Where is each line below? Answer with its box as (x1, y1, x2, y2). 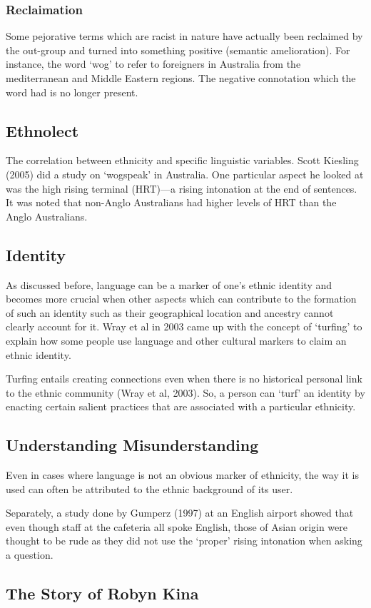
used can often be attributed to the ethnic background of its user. (6, 481, 293, 496)
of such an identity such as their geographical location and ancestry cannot (6, 305, 334, 320)
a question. (6, 547, 54, 562)
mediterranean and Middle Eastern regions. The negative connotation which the (6, 71, 356, 85)
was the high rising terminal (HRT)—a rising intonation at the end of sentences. (6, 181, 357, 196)
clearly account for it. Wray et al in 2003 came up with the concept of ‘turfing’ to (6, 319, 362, 334)
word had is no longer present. (6, 84, 138, 99)
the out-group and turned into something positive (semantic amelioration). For (6, 42, 350, 57)
